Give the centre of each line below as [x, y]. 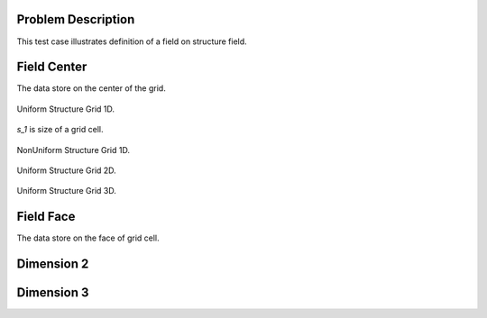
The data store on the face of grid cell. [88, 238]
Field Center [52, 67]
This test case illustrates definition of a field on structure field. [132, 41]
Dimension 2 [53, 264]
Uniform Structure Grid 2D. [66, 170]
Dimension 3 [53, 293]
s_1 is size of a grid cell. [60, 130]
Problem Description [76, 19]
